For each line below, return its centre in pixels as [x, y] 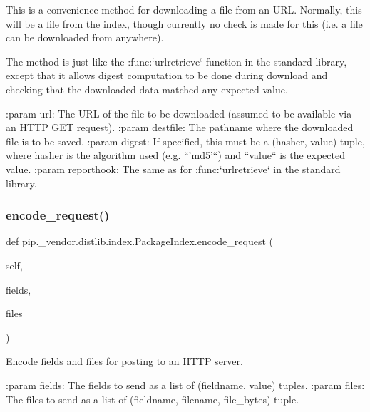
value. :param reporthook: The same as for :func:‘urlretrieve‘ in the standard [173, 169]
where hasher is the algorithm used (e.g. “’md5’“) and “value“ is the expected [175, 155]
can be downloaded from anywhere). [85, 37]
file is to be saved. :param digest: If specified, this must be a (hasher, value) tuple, [185, 141]
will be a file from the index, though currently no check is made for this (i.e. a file [184, 23]
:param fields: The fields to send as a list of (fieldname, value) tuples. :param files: [185, 385]
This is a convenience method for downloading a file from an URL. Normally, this [184, 9]
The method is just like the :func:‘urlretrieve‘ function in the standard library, [176, 61]
